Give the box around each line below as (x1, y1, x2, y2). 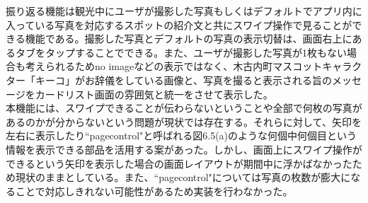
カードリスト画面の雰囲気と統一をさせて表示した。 (35, 86, 273, 101)
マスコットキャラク (272, 59, 362, 74)
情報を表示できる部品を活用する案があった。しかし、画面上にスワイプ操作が (6, 141, 362, 156)
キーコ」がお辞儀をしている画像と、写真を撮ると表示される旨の (35, 72, 333, 87)
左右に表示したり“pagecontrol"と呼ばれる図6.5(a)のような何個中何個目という (6, 128, 357, 143)
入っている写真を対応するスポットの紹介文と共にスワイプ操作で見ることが (6, 17, 352, 32)
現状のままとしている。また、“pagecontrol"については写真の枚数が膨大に (15, 170, 351, 185)
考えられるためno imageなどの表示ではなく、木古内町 (25, 59, 273, 74)
